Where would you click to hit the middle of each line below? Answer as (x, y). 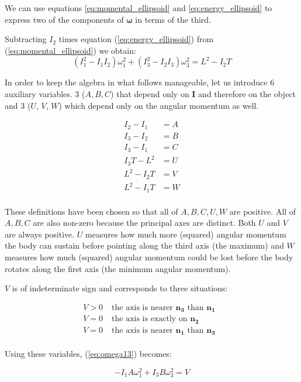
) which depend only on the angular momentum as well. (159, 105)
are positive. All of (263, 211)
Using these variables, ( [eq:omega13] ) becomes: (88, 354)
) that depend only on (150, 93)
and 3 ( (18, 105)
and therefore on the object (247, 93)
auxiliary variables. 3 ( (45, 93)
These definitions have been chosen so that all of (91, 211)
